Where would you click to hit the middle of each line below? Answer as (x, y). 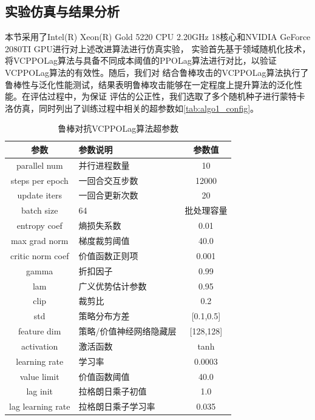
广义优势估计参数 (113, 286)
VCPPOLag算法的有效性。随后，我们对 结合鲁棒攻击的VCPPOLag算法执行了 (157, 72)
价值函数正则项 (108, 255)
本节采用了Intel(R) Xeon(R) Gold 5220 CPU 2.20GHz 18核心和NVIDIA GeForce (158, 37)
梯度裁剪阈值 (104, 241)
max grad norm (39, 241)
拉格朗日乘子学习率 (117, 406)
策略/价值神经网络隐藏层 (127, 331)
